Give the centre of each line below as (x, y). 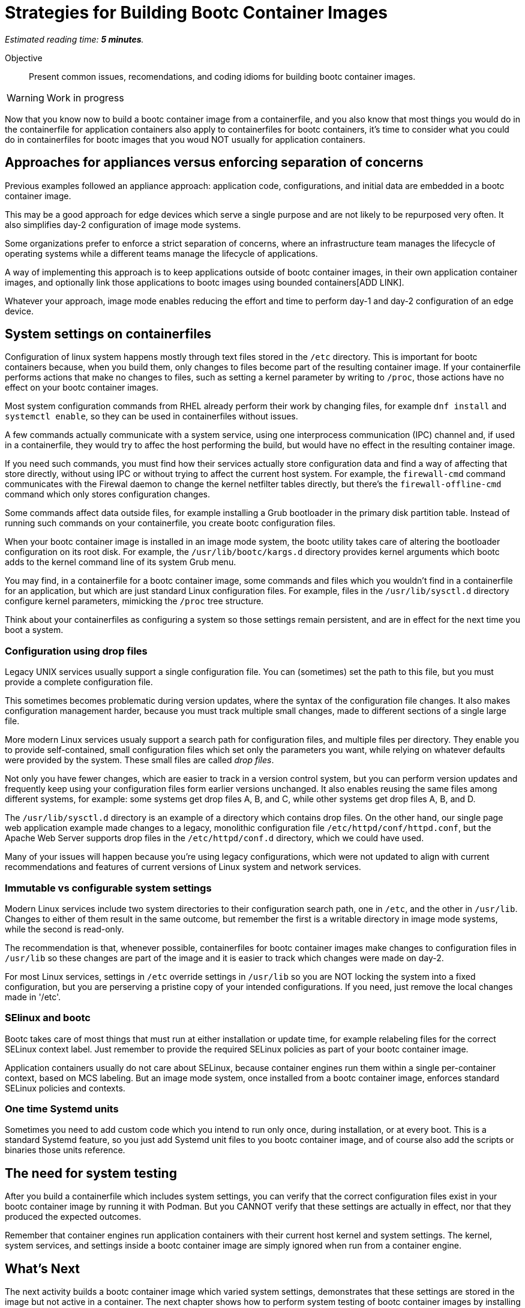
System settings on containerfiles (108, 334)
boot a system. (34, 630)
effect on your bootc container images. (82, 388)
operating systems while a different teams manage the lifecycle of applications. (161, 253)
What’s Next (43, 1268)
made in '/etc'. (33, 997)
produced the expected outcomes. (73, 1217)
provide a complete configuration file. (79, 682)
